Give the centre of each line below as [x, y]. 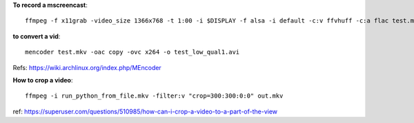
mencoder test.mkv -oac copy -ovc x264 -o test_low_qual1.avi [132, 52]
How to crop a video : [43, 80]
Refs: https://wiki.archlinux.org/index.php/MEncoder [87, 67]
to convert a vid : [37, 36]
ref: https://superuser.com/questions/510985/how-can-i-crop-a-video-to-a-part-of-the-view [145, 111]
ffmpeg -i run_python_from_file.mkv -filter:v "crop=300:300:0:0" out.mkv [154, 96]
